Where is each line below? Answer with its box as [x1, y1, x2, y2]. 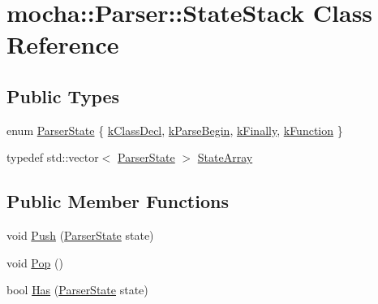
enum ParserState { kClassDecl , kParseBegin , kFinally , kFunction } [6, 121, 343, 138]
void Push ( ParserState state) [6, 227, 154, 244]
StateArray [197, 149, 253, 166]
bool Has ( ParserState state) [6, 281, 148, 298]
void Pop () [6, 254, 63, 271]
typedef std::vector [6, 149, 99, 166]
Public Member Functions [6, 189, 229, 214]
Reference [6, 28, 119, 61]
